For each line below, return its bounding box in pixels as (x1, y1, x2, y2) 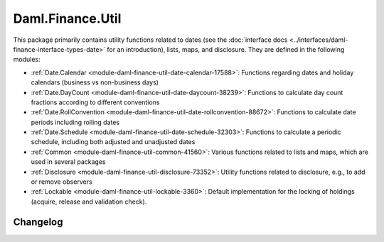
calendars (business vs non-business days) (31, 78, 159, 87)
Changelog (13, 216, 63, 228)
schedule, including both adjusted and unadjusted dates (31, 138, 196, 146)
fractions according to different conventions (31, 98, 160, 106)
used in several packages (31, 158, 106, 166)
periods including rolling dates (31, 118, 120, 126)
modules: (13, 55, 41, 64)
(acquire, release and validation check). (31, 197, 147, 206)
